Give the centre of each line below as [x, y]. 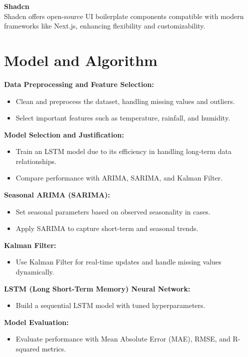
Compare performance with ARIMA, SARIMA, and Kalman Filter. [119, 178]
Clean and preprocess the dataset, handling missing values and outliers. [125, 101]
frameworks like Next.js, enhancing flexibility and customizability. [105, 26]
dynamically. [35, 272]
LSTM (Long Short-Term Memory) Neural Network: [97, 288]
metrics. [54, 348]
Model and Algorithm [81, 60]
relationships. [36, 161]
